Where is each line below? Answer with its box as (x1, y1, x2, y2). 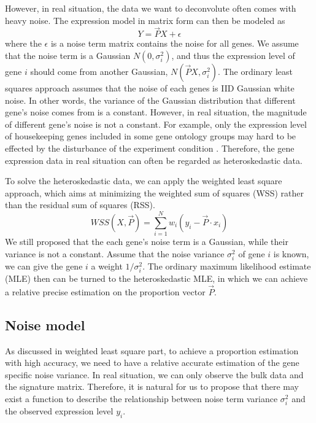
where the (5, 37, 42, 50)
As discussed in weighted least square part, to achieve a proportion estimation (5, 344, 299, 357)
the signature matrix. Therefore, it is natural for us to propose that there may (5, 380, 299, 393)
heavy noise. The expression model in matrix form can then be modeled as (5, 14, 285, 26)
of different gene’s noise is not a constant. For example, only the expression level (5, 117, 307, 130)
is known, (273, 247, 309, 260)
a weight (91, 259, 123, 272)
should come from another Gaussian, (30, 65, 168, 77)
